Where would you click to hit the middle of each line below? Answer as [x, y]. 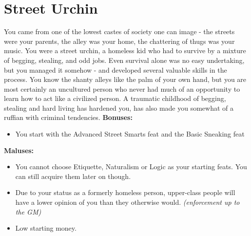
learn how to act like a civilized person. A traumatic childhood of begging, [115, 98]
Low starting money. [46, 228]
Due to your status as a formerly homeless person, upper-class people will [125, 192]
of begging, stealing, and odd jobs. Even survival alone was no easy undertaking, [124, 60]
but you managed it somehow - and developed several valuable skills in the [116, 69]
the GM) [28, 211]
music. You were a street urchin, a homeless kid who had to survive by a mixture [125, 50]
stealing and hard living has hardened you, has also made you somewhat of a [119, 108]
